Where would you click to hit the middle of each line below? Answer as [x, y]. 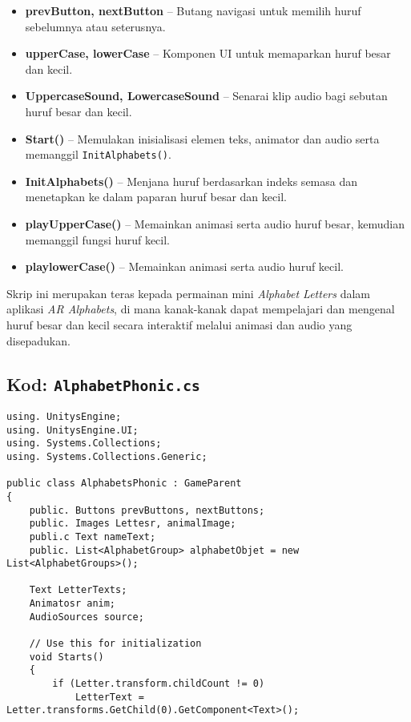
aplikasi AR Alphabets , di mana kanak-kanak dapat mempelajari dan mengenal [201, 309]
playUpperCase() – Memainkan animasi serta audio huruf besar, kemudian [215, 224]
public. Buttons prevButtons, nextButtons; [147, 510]
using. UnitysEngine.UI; [73, 430]
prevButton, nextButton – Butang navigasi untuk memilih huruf [193, 10]
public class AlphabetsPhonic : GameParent [124, 484]
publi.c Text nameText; [93, 536]
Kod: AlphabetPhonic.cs [103, 383]
